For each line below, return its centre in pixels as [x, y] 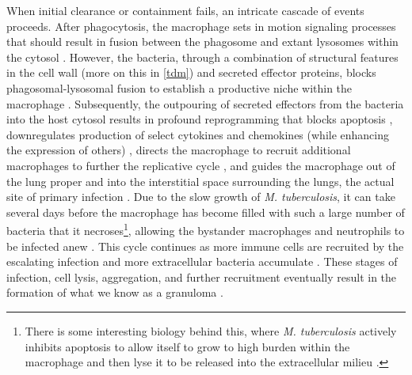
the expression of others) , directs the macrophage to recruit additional [179, 150]
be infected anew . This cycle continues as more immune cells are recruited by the [205, 246]
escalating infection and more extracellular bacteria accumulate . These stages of [202, 261]
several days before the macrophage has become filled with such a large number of [206, 212]
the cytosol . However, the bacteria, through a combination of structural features [202, 57]
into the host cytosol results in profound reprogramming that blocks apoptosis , [200, 119]
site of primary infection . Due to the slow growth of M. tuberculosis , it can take [201, 197]
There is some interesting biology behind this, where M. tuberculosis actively [211, 330]
